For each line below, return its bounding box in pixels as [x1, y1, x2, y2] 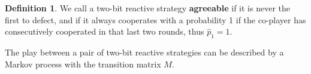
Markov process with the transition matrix [5, 57, 161, 70]
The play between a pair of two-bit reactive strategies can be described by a [5, 45, 284, 58]
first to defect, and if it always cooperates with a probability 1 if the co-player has [5, 13, 306, 26]
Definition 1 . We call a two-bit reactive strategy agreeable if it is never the [5, 2, 291, 14]
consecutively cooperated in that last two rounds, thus [5, 25, 204, 38]
